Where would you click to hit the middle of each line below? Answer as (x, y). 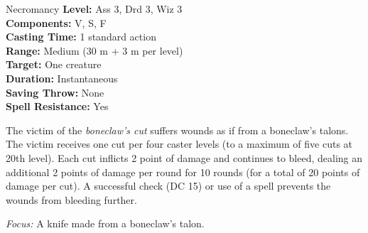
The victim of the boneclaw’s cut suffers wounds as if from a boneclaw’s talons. (177, 130)
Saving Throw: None (55, 92)
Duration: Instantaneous (62, 78)
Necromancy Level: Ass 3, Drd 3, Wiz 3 (94, 9)
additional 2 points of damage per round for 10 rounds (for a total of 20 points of (183, 172)
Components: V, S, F (56, 22)
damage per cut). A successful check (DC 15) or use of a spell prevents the (168, 186)
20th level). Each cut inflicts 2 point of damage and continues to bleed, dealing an (184, 157)
